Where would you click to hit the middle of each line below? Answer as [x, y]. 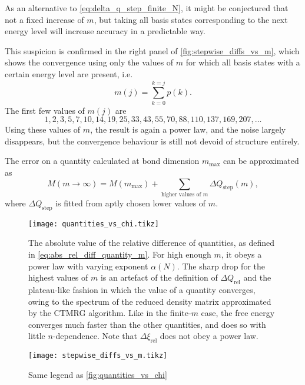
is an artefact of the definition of [159, 277]
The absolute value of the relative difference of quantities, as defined [151, 243]
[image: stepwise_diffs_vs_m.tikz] [98, 356]
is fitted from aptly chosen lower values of [131, 203]
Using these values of [43, 129]
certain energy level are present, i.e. [69, 73]
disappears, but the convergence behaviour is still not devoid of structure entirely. [152, 141]
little [37, 336]
